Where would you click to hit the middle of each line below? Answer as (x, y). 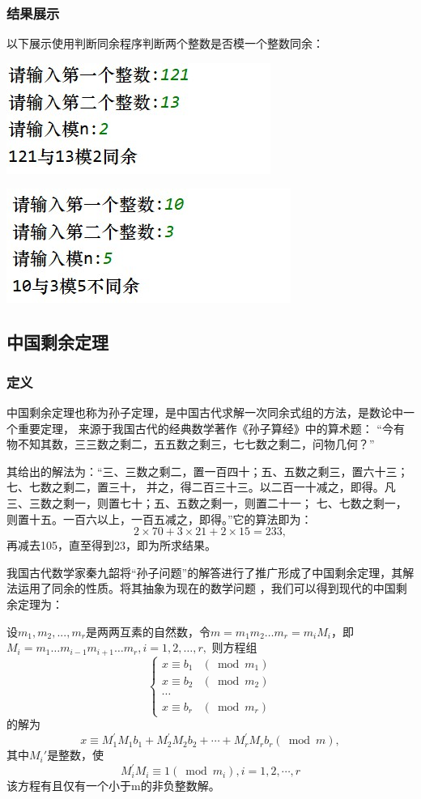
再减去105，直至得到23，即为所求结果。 (111, 545)
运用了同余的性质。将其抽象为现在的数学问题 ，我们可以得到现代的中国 (206, 588)
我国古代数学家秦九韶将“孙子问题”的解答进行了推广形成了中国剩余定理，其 (205, 572)
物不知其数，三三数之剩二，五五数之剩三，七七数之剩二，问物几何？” (191, 444)
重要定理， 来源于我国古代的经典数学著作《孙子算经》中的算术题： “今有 (211, 428)
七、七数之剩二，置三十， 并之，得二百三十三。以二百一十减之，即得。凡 (201, 487)
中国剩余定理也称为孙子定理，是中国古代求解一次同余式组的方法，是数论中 (205, 412)
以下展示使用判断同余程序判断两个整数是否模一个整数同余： (165, 43)
